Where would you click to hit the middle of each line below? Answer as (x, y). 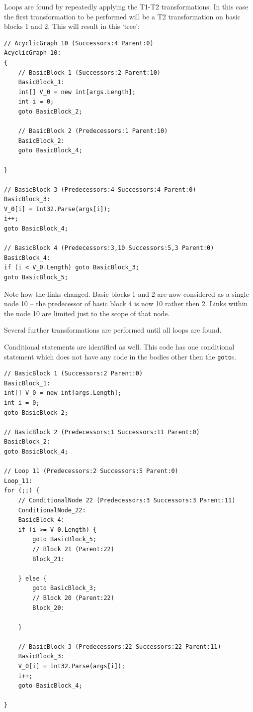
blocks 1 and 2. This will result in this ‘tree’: (72, 26)
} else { (32, 578)
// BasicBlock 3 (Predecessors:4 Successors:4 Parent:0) (100, 189)
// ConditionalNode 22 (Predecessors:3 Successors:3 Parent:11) (127, 500)
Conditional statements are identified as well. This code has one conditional (119, 347)
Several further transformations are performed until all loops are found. (113, 330)
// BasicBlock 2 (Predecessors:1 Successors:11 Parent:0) (102, 432)
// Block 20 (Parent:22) (73, 598)
